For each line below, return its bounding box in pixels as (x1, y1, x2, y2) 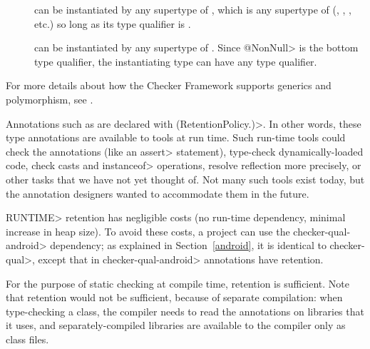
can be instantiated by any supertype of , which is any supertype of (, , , (34, 2, 351, 16)
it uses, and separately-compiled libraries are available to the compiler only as (6, 318, 346, 333)
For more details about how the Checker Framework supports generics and (6, 78, 332, 93)
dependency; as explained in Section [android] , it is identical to (50, 238, 327, 253)
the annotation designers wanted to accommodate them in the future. (6, 186, 309, 201)
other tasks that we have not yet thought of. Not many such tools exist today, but (6, 171, 365, 186)
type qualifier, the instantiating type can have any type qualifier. (34, 54, 317, 69)
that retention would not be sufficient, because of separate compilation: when (6, 290, 343, 305)
